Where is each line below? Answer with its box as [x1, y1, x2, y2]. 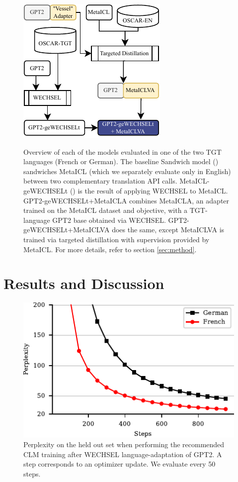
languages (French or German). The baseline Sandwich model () [23, 156, 219, 167]
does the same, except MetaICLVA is [112, 224, 225, 235]
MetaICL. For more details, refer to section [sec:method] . [23, 244, 197, 254]
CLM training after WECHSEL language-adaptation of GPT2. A [23, 449, 222, 459]
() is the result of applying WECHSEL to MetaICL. [70, 185, 228, 195]
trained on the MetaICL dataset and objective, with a [23, 205, 188, 215]
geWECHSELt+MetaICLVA [23, 224, 110, 235]
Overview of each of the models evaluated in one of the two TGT [23, 146, 222, 157]
